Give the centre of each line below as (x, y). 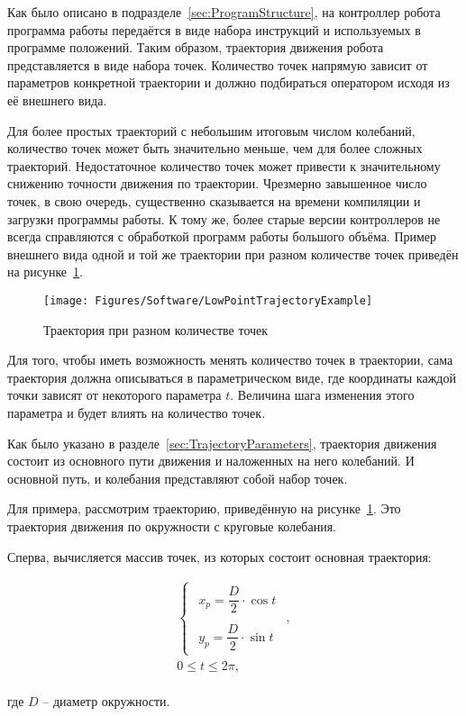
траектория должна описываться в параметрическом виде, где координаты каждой (232, 377)
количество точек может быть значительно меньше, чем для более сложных (215, 148)
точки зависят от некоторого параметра (114, 395)
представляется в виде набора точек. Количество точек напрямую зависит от (218, 64)
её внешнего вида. (57, 100)
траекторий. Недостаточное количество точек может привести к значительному (224, 165)
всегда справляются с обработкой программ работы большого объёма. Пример (222, 236)
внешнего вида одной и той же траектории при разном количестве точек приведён (233, 254)
